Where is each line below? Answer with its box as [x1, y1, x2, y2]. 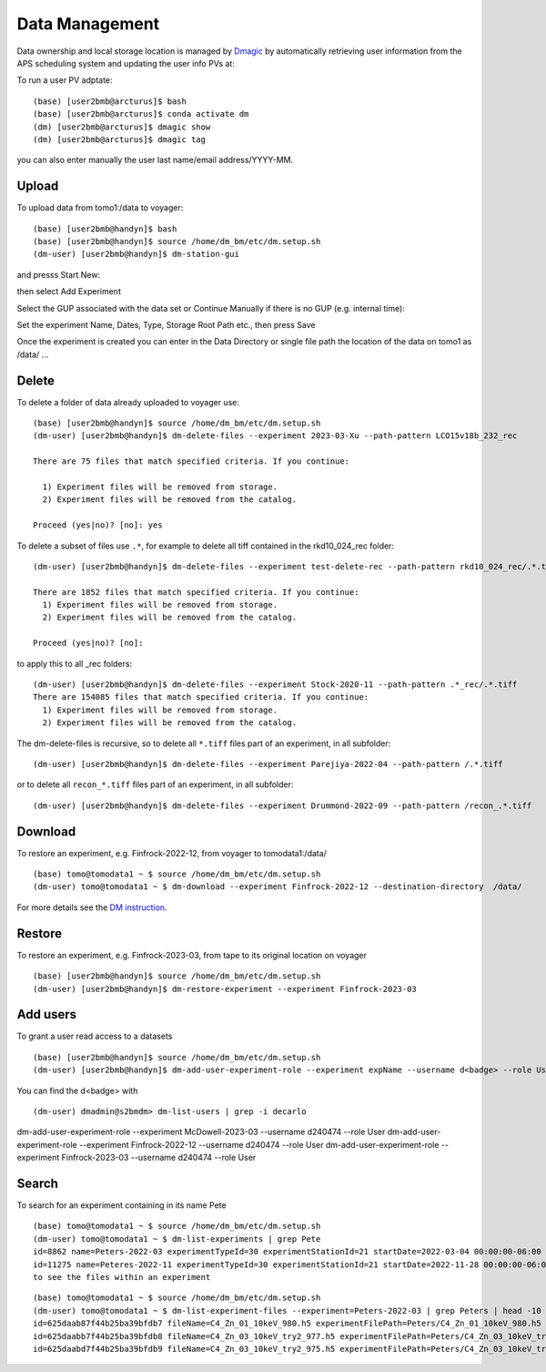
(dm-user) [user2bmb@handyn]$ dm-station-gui [33, 249, 240, 260]
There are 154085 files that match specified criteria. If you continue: [33, 692, 369, 702]
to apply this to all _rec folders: [16, 658, 132, 669]
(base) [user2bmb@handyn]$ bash [33, 223, 177, 234]
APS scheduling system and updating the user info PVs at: [16, 57, 236, 68]
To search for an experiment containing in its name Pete [16, 1200, 227, 1211]
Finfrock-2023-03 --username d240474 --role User [61, 1152, 257, 1163]
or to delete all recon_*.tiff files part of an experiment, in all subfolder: [16, 779, 294, 790]
